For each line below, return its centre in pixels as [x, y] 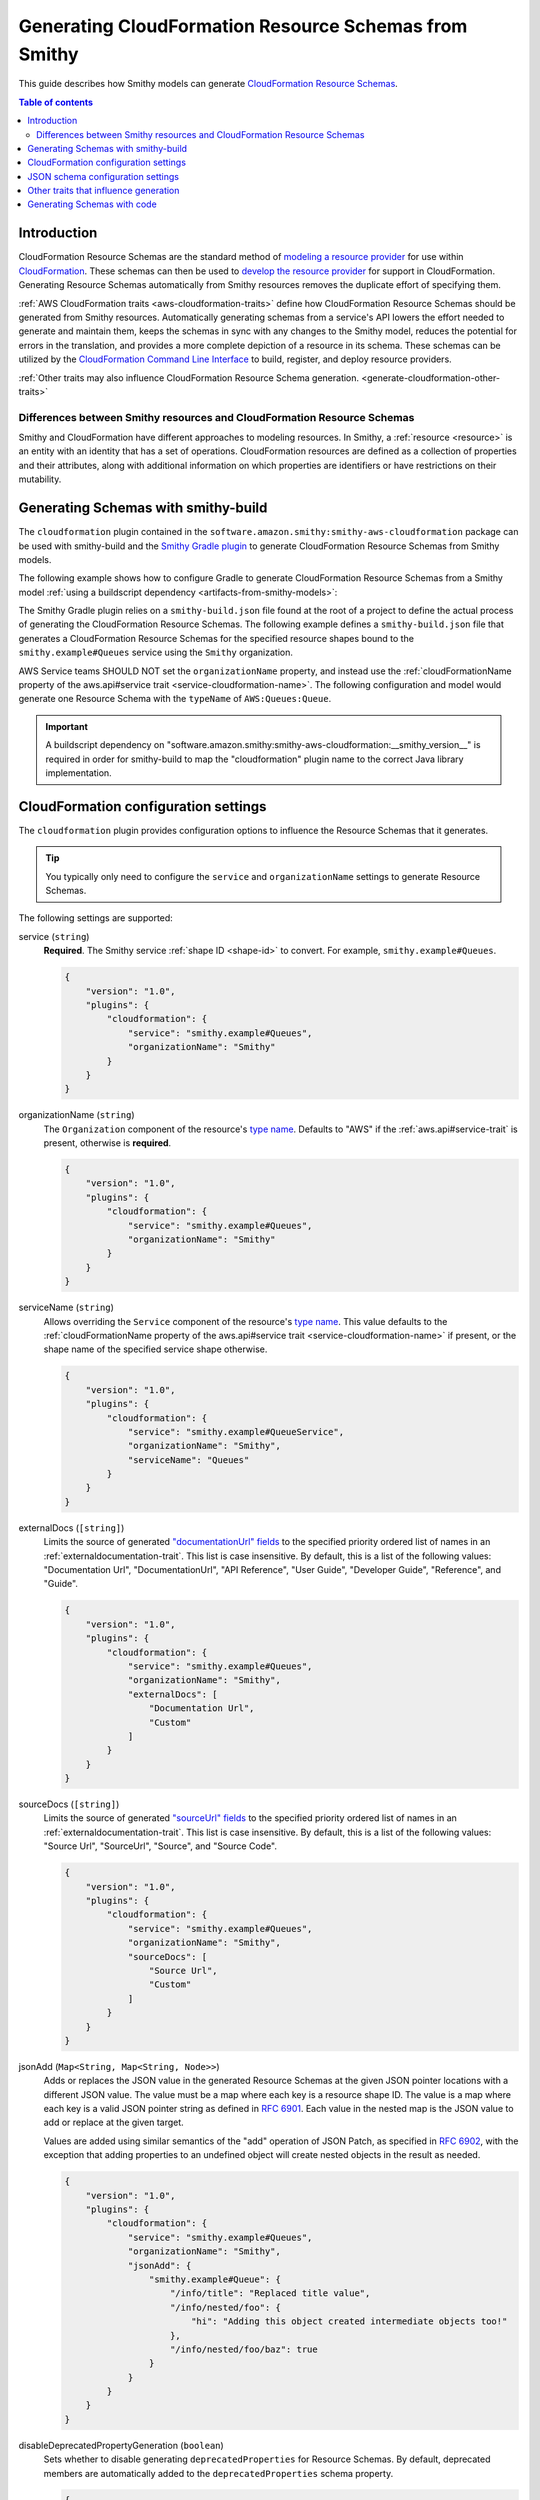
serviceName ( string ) [66, 1307]
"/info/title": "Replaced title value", [270, 2293]
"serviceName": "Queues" [188, 1459]
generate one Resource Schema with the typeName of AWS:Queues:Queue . [175, 699]
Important [67, 726]
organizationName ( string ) [76, 1115]
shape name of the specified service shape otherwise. [155, 1349]
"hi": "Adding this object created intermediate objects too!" [349, 2321]
